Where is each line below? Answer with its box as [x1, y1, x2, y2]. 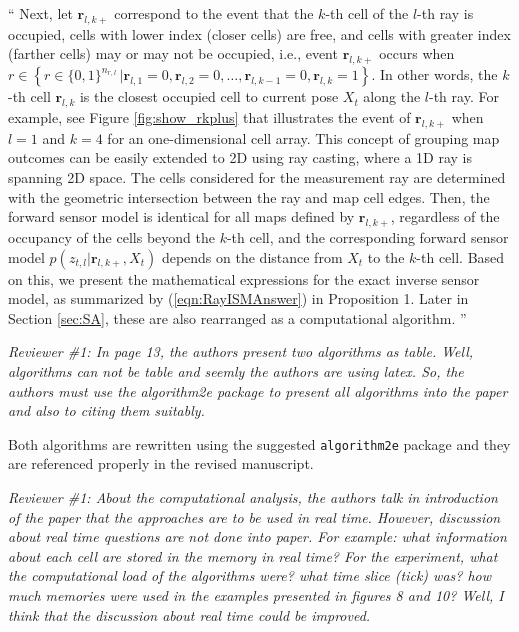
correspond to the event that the [114, 3, 314, 23]
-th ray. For [429, 86, 499, 107]
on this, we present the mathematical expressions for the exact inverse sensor [8, 268, 480, 289]
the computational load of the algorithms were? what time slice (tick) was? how [8, 565, 492, 586]
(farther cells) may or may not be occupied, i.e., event [8, 43, 338, 64]
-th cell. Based [416, 246, 505, 267]
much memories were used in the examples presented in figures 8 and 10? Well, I [8, 584, 504, 605]
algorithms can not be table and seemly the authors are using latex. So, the [8, 360, 464, 381]
